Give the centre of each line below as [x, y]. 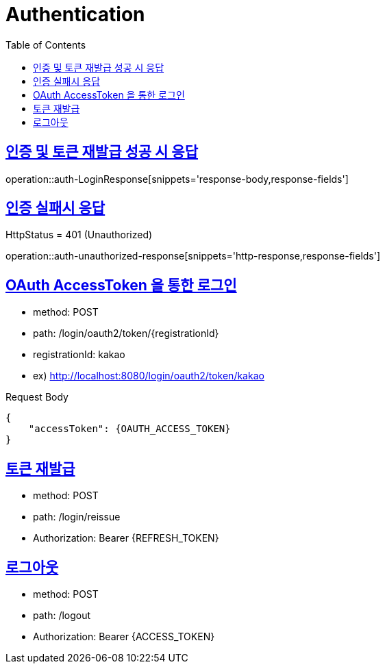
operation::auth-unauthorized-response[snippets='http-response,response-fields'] [193, 256]
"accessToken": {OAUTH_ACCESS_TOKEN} [129, 429]
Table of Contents [46, 45]
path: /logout [62, 615]
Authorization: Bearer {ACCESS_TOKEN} [124, 636]
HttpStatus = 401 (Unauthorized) [79, 235]
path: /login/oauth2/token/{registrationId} [126, 333]
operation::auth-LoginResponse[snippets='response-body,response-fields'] [177, 179]
